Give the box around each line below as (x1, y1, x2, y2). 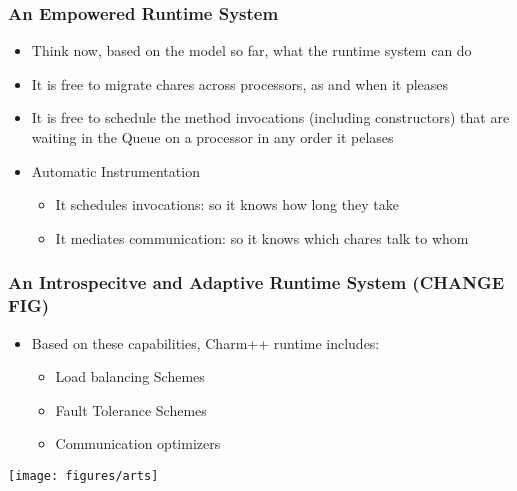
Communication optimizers (55, 433, 221, 454)
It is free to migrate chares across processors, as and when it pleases (31, 73, 449, 94)
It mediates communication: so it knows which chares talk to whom (55, 227, 469, 248)
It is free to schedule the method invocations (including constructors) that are (31, 107, 510, 128)
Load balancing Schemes (55, 366, 205, 387)
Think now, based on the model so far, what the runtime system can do (31, 40, 472, 61)
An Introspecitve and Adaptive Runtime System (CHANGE (8, 270, 505, 295)
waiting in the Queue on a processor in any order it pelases (31, 127, 394, 147)
